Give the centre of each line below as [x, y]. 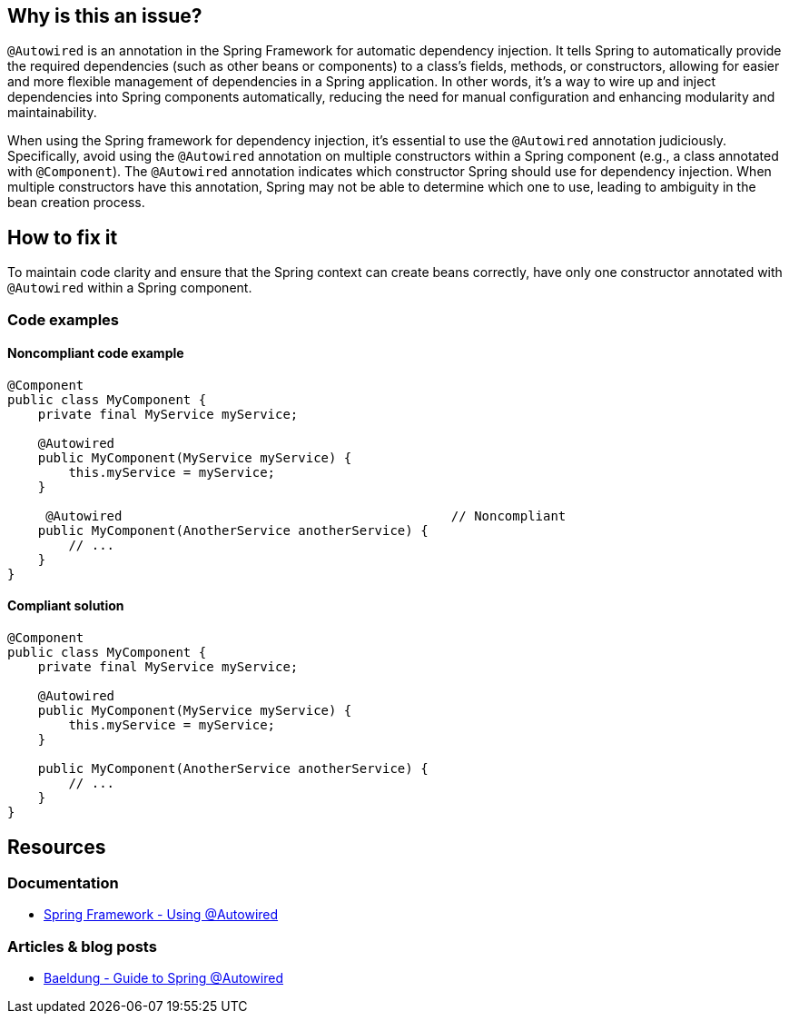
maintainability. [52, 113]
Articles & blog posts [82, 946]
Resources [57, 847]
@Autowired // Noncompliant [306, 515]
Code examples [64, 319]
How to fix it [63, 237]
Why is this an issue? [105, 16]
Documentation [63, 882]
